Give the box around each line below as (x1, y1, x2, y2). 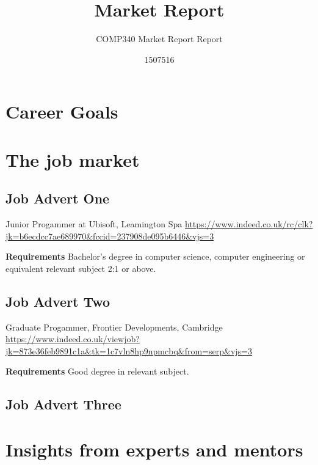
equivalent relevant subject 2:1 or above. (5, 262, 156, 274)
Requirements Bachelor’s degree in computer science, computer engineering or (5, 250, 305, 263)
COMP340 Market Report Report (96, 32, 223, 45)
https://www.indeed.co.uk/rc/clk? (185, 218, 313, 230)
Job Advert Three (5, 395, 121, 414)
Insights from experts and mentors (5, 437, 303, 461)
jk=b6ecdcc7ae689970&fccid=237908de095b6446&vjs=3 (5, 229, 214, 242)
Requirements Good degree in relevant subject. (5, 365, 189, 378)
